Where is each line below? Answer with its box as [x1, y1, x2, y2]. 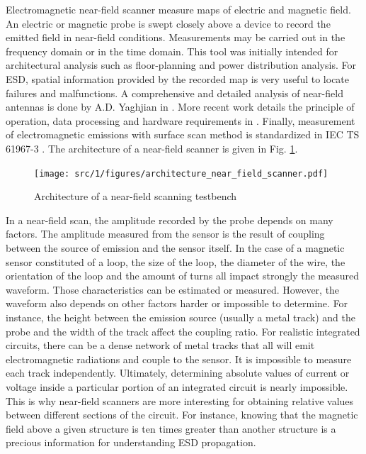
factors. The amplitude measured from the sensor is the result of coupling [6, 226, 325, 241]
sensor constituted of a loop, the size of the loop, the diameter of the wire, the [6, 254, 345, 269]
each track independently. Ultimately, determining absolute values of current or [6, 365, 350, 380]
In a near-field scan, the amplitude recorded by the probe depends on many [6, 212, 333, 227]
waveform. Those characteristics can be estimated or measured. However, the [6, 282, 340, 297]
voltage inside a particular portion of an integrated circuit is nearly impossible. [6, 379, 348, 394]
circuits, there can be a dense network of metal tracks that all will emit [6, 338, 315, 353]
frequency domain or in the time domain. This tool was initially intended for [6, 43, 338, 58]
